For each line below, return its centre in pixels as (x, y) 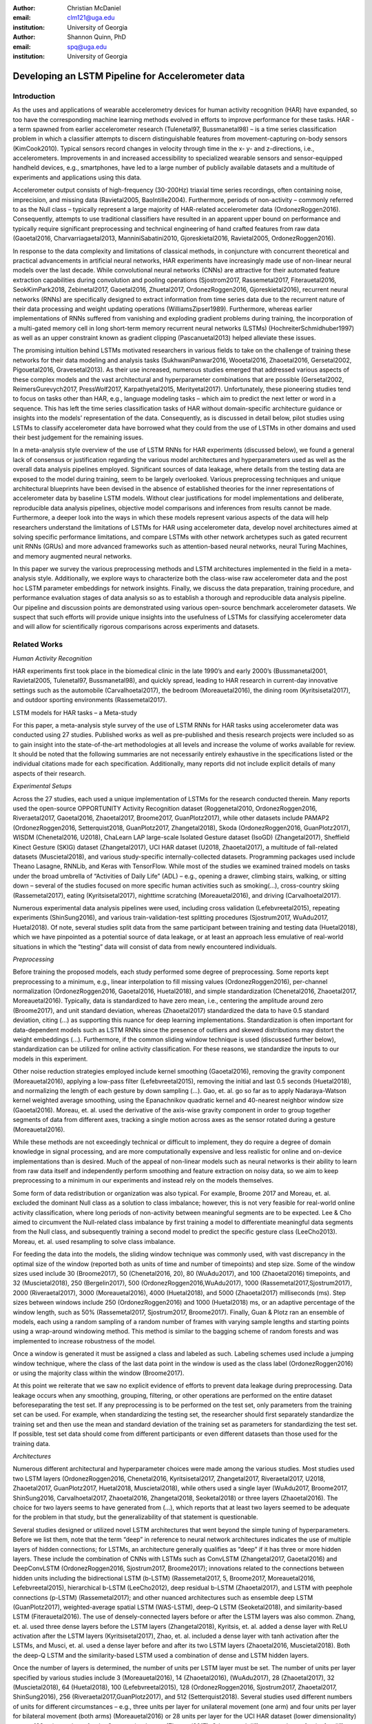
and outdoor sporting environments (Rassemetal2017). (90, 700)
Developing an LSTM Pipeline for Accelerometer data (129, 76)
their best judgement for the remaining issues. (78, 437)
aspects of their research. (49, 773)
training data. (32, 1443)
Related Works (38, 645)
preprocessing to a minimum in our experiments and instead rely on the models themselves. (143, 1181)
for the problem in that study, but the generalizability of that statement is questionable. (135, 1517)
